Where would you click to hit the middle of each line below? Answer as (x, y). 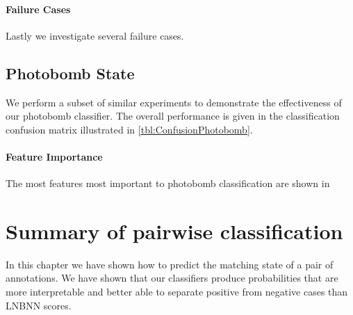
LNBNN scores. (39, 305)
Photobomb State (70, 73)
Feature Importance (54, 156)
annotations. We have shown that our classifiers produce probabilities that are (172, 278)
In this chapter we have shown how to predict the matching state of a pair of (170, 264)
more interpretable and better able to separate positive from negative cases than (177, 292)
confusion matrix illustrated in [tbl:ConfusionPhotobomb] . (129, 129)
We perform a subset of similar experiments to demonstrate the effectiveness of (174, 102)
